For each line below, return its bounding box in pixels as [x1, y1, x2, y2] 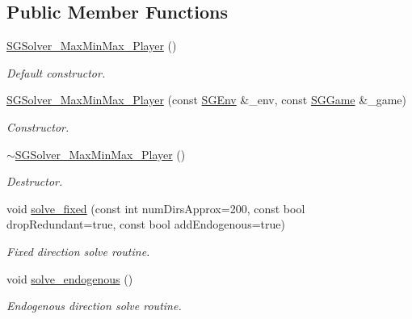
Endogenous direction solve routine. [6, 297, 182, 314]
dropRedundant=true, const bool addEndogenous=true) [6, 216, 285, 233]
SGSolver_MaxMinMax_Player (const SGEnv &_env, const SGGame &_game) [6, 91, 406, 108]
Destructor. [6, 173, 63, 190]
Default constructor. [6, 64, 106, 81]
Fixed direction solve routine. [6, 242, 150, 259]
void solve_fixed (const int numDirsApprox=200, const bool [6, 199, 305, 216]
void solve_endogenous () [6, 270, 133, 287]
